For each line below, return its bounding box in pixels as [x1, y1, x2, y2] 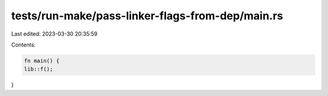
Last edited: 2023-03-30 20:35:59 [11, 30, 98, 37]
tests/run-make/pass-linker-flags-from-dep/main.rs [11, 9, 284, 22]
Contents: [11, 41, 36, 48]
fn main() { [24, 57, 60, 64]
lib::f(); [24, 66, 53, 72]
